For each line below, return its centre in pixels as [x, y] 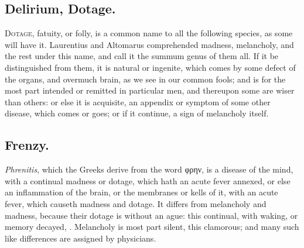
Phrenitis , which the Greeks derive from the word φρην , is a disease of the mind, [149, 169]
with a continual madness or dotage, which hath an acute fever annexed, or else [148, 180]
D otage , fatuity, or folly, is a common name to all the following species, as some [149, 33]
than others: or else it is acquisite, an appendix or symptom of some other [138, 101]
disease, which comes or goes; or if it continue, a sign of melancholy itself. [137, 113]
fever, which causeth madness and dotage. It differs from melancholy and [136, 203]
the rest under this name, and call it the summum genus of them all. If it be [142, 56]
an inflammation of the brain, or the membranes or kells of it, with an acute [141, 192]
